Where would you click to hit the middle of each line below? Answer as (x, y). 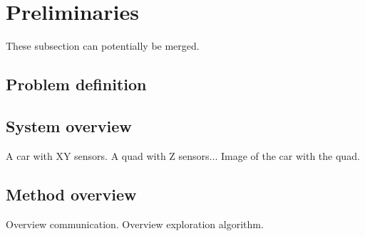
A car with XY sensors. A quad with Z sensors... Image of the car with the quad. (183, 155)
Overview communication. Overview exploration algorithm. (135, 224)
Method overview (71, 194)
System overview (69, 125)
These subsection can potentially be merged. (103, 46)
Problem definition (76, 84)
